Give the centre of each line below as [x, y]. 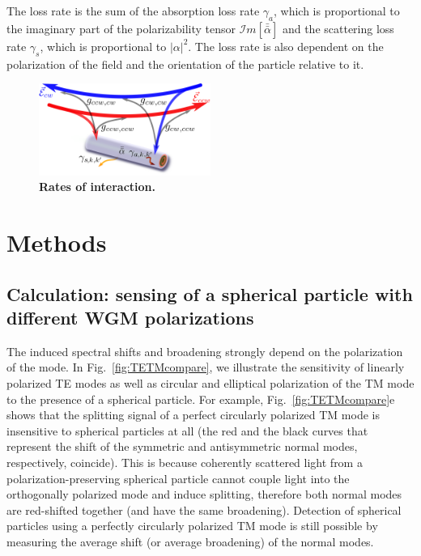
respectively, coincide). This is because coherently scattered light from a [185, 462]
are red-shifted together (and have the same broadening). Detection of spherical [204, 509]
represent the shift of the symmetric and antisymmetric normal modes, [182, 446]
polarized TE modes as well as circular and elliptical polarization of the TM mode [210, 382]
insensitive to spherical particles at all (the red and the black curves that [187, 430]
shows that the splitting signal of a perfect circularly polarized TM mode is [193, 415]
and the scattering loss [338, 28]
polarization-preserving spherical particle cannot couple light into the [178, 478]
